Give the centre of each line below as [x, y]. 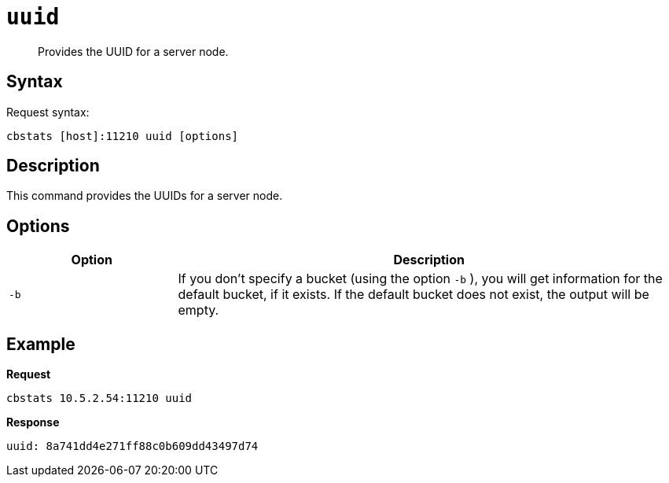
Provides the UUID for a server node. [133, 51]
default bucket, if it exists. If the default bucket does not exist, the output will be [414, 295]
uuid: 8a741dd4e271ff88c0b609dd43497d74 [132, 446]
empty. [198, 310]
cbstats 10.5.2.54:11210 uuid [99, 398]
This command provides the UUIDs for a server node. [145, 196]
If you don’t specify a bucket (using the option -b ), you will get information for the [420, 279]
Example [41, 344]
